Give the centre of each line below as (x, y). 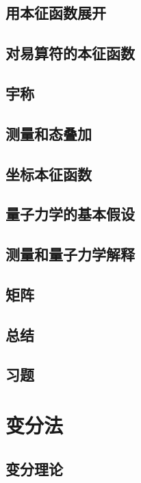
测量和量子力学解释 (70, 254)
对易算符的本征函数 (70, 53)
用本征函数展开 (56, 13)
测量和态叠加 (49, 133)
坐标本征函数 (49, 173)
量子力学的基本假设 (70, 214)
